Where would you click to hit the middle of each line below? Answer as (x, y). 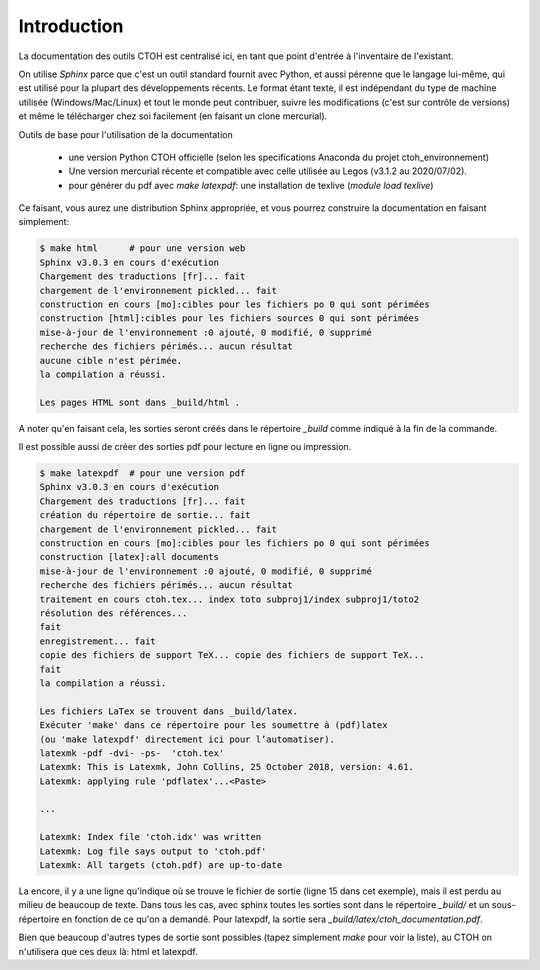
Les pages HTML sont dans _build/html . (139, 402)
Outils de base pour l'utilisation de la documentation (126, 134)
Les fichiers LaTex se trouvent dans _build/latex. (169, 711)
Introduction (71, 26)
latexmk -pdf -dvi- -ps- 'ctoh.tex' (132, 753)
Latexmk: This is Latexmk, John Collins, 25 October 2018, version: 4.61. (227, 767)
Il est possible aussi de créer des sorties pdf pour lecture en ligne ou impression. (185, 447)
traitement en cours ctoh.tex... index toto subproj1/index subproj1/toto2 (229, 599)
